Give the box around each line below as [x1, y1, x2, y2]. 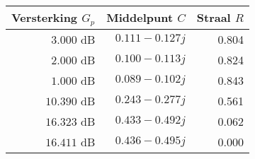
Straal [196, 9, 231, 26]
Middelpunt [106, 9, 174, 26]
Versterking [11, 9, 78, 25]
